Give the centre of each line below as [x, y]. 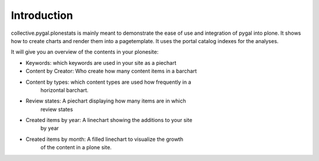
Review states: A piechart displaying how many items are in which [106, 101]
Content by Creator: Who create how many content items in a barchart [111, 71]
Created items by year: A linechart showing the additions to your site [109, 120]
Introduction [42, 15]
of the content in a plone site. [76, 147]
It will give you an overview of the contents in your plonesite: [85, 52]
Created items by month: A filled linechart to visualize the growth [104, 139]
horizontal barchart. [64, 90]
